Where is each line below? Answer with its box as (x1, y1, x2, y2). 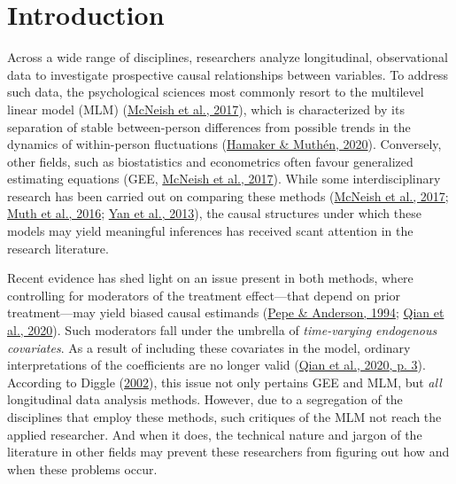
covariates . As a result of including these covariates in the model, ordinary (7, 338, 411, 356)
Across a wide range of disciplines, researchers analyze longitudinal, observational (7, 48, 448, 66)
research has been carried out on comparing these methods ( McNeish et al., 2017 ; (7, 186, 449, 205)
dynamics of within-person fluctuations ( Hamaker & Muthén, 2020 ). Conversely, (7, 135, 442, 153)
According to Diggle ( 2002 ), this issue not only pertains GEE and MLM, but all (7, 372, 442, 391)
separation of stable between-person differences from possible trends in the (7, 117, 411, 136)
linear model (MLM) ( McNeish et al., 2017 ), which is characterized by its (7, 99, 405, 118)
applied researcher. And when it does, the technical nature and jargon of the (7, 425, 422, 443)
